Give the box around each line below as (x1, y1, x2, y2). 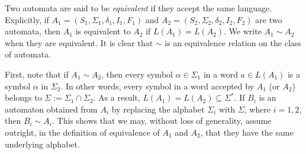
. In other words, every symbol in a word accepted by (60, 79, 255, 92)
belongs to (5, 91, 42, 104)
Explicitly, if (5, 13, 49, 25)
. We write (224, 25, 262, 37)
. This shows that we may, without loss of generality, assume (51, 114, 272, 127)
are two (255, 13, 282, 25)
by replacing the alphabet (111, 102, 205, 115)
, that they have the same (200, 126, 294, 138)
